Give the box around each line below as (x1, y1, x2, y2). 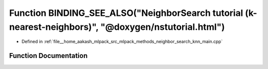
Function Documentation (9, 52, 88, 60)
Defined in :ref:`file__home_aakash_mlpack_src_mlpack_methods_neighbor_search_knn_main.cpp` (21, 39, 223, 45)
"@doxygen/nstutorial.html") (100, 21, 225, 32)
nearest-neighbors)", (9, 21, 99, 32)
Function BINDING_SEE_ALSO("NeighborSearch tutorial (9, 7, 243, 18)
